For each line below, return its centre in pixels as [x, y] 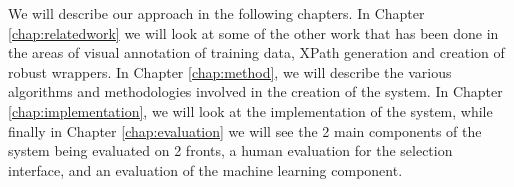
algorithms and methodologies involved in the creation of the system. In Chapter [255, 91]
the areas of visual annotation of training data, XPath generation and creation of [256, 52]
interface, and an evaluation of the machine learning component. [205, 169]
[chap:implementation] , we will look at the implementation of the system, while [250, 110]
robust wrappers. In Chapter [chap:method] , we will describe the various [230, 71]
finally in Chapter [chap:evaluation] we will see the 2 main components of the [245, 130]
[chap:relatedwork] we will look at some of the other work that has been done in [253, 32]
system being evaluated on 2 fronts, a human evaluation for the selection [230, 150]
